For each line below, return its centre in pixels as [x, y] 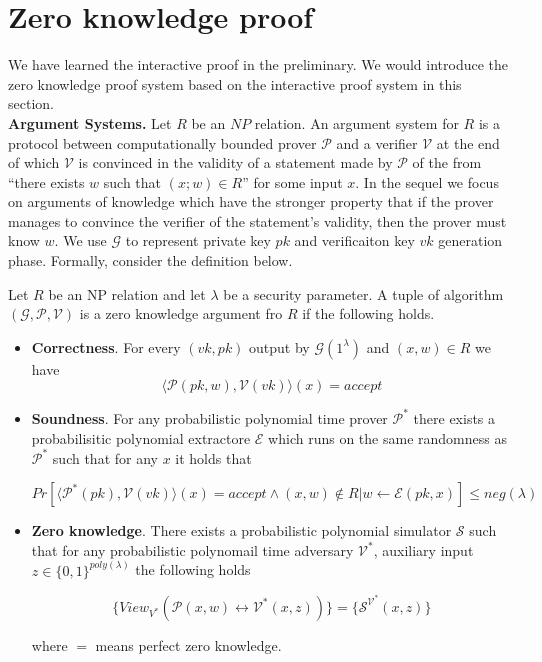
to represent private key [198, 240]
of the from [447, 162]
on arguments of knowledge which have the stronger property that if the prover [251, 201]
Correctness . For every [106, 346]
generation [470, 240]
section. [31, 103]
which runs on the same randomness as [387, 437]
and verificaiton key [354, 240]
